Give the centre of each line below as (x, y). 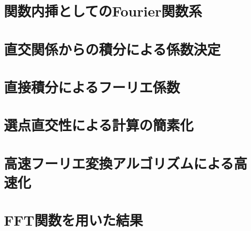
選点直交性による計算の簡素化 (99, 125)
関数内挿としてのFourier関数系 (103, 11)
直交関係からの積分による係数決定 (112, 49)
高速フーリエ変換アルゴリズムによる (119, 163)
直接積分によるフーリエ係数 (92, 87)
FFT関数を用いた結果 (73, 220)
